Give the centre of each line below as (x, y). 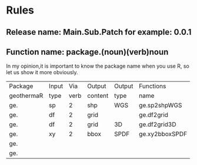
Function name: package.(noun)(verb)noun (87, 52)
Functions (153, 86)
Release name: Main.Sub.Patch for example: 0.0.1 (99, 32)
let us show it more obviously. (42, 72)
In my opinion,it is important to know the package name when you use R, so (98, 66)
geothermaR (26, 96)
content (98, 96)
